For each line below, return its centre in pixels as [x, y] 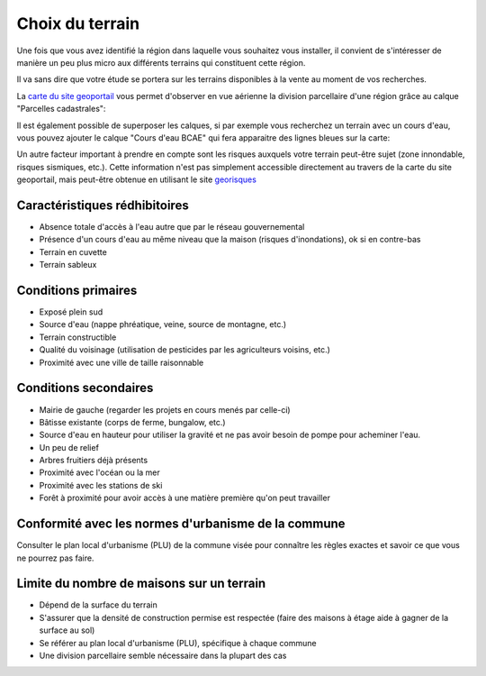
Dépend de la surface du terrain [98, 605]
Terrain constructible [78, 337]
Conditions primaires [77, 290]
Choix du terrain [78, 23]
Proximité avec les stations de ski [101, 485]
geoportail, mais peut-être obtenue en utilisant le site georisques [136, 179]
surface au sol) [67, 630]
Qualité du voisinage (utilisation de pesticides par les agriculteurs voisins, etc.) [184, 350]
